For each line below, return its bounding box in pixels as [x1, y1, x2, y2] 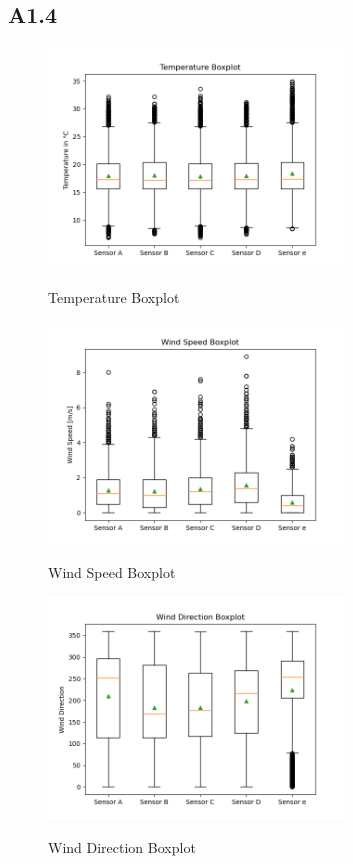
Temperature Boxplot [48, 287, 180, 308]
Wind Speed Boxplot [48, 562, 176, 583]
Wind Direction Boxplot [48, 836, 196, 857]
